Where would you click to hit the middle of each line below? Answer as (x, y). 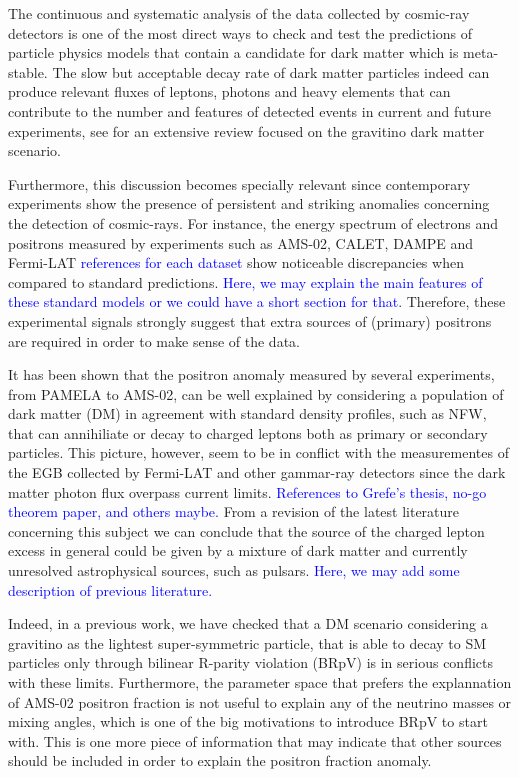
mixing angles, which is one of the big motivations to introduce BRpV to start (248, 721)
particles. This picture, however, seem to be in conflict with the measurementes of (258, 452)
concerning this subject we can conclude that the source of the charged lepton (246, 530)
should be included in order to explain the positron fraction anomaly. (220, 760)
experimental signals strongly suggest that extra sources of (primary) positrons (250, 320)
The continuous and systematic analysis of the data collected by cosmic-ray (239, 13)
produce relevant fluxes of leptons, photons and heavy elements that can (229, 91)
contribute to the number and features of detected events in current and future (250, 110)
